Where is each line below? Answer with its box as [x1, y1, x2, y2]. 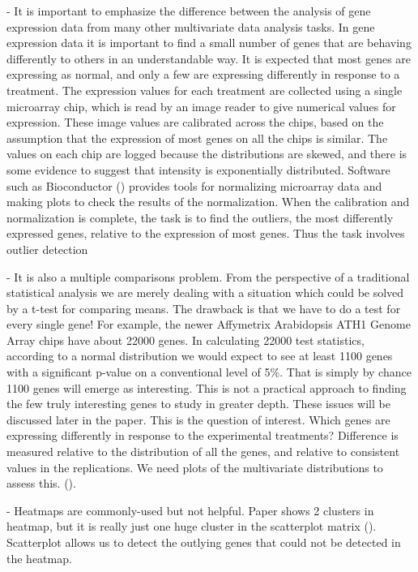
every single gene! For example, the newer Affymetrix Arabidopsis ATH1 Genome [6, 316, 411, 333]
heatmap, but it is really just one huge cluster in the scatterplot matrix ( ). [6, 518, 377, 535]
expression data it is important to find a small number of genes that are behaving [6, 34, 412, 51]
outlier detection [6, 240, 88, 257]
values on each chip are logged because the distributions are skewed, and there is [6, 145, 407, 162]
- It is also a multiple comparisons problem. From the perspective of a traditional [6, 268, 410, 285]
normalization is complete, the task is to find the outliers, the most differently [6, 209, 394, 226]
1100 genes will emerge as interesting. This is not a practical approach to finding [6, 379, 407, 396]
